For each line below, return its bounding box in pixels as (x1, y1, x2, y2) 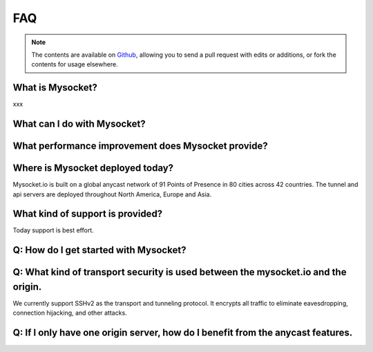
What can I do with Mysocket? (12, 118, 146, 130)
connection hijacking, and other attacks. (12, 308, 127, 317)
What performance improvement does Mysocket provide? (12, 140, 269, 152)
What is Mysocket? (12, 82, 98, 93)
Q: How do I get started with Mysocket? (12, 244, 186, 256)
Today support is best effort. (12, 226, 95, 234)
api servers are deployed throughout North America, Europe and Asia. (12, 190, 212, 198)
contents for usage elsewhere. (31, 60, 118, 68)
